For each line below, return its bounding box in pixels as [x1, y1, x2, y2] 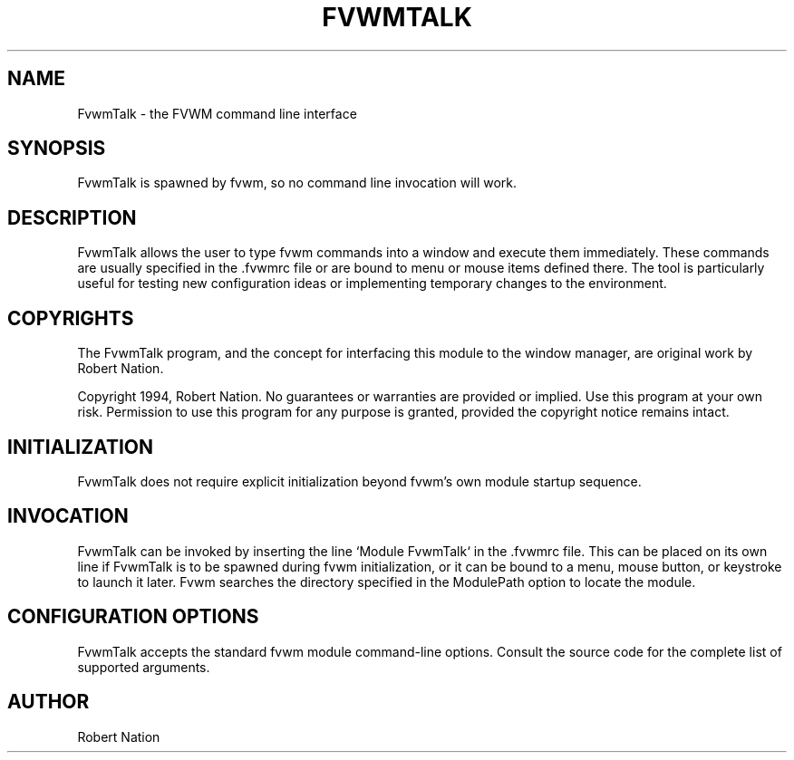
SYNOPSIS [7, 137, 106, 160]
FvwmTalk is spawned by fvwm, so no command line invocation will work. [77, 175, 518, 191]
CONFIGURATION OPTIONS [7, 605, 259, 629]
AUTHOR [7, 690, 90, 714]
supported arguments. [77, 659, 210, 675]
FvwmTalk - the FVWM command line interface [77, 105, 357, 121]
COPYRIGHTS [7, 306, 134, 330]
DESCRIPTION [7, 206, 137, 229]
